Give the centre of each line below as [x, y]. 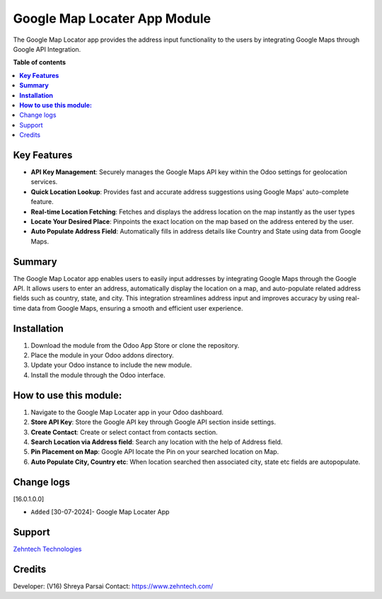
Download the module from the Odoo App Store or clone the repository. [135, 345]
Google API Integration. [47, 49]
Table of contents [40, 62]
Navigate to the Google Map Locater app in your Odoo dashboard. [127, 412]
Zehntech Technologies [47, 549]
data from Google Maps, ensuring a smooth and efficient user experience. [135, 308]
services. [44, 182]
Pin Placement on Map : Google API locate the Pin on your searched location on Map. [155, 452]
